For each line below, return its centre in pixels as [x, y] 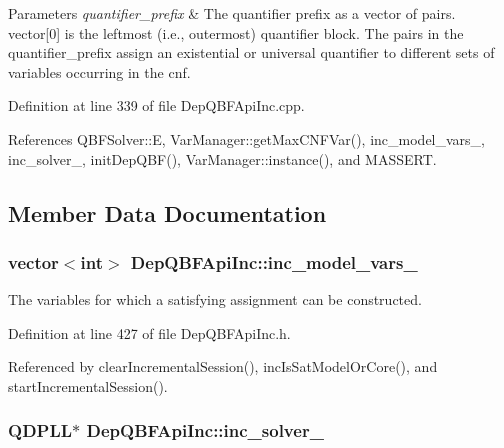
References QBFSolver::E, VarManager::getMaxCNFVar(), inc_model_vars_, [247, 138]
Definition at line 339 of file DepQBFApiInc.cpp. [156, 105]
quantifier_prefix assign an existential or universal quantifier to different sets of [251, 52]
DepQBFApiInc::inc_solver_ [205, 430]
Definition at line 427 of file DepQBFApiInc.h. [149, 332]
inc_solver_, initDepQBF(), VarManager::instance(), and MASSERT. [222, 158]
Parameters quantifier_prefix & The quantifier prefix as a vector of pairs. [232, 13]
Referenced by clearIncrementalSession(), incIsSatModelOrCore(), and [223, 366]
